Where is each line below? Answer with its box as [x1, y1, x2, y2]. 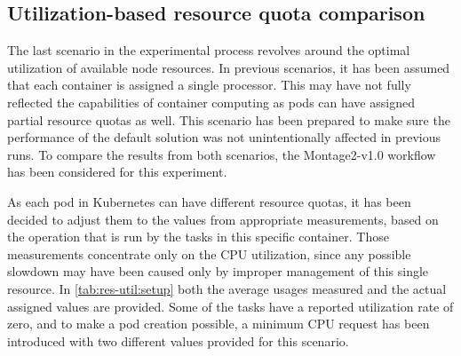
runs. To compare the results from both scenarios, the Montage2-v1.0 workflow [7, 145, 436, 163]
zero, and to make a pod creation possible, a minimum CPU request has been [7, 314, 430, 333]
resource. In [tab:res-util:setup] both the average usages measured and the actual [7, 279, 447, 297]
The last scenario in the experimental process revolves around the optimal [7, 41, 410, 59]
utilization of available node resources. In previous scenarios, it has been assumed [7, 58, 450, 76]
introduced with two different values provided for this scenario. [7, 331, 349, 350]
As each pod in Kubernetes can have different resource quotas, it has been [7, 192, 411, 210]
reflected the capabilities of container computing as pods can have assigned [7, 92, 415, 111]
